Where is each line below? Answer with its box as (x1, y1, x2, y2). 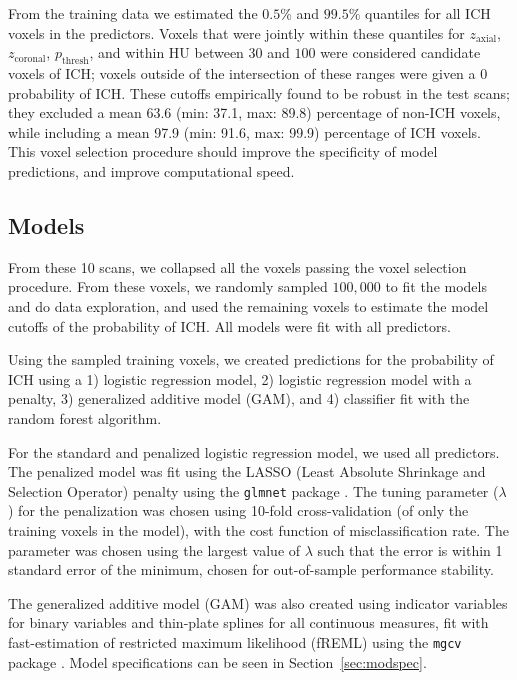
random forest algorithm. (8, 407, 162, 428)
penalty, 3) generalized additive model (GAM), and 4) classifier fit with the (8, 388, 470, 409)
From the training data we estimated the (8, 3, 258, 23)
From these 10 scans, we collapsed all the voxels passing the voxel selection (8, 256, 467, 277)
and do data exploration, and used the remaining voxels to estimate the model (8, 295, 489, 316)
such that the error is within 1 (317, 539, 503, 560)
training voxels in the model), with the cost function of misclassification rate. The (8, 519, 509, 540)
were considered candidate (320, 42, 481, 63)
